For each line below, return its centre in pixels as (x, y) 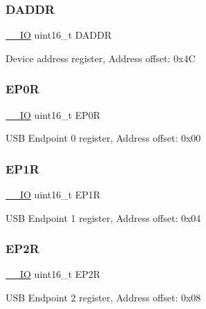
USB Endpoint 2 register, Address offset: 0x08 (103, 298)
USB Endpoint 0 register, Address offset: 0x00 (103, 138)
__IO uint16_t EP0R (53, 114)
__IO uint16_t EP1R (53, 195)
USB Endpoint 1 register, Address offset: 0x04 (103, 217)
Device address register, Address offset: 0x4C (101, 58)
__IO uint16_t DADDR (59, 35)
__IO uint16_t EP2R (53, 274)
